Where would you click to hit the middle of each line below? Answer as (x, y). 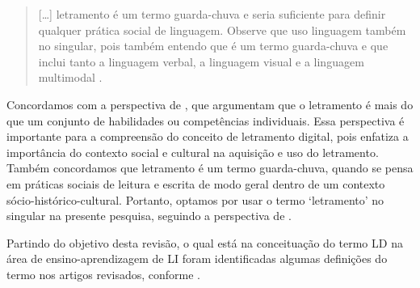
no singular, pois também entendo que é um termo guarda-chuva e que (213, 46)
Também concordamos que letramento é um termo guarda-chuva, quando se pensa (210, 168)
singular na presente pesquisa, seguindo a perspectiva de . (149, 216)
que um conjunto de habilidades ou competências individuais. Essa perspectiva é (206, 120)
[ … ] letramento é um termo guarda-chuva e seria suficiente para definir (212, 14)
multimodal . (70, 77)
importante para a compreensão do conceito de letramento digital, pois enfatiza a (208, 136)
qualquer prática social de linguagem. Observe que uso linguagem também (222, 30)
